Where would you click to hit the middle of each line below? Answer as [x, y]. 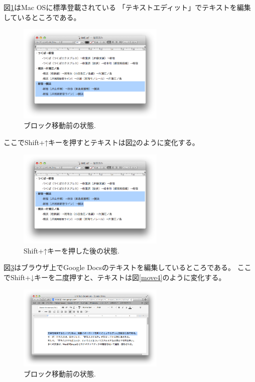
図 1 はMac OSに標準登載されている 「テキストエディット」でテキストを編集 [127, 7]
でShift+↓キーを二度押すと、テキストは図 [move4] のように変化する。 [115, 277]
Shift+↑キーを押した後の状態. [72, 250]
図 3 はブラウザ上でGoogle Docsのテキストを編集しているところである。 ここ [127, 267]
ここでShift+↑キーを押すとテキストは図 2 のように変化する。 [101, 142]
